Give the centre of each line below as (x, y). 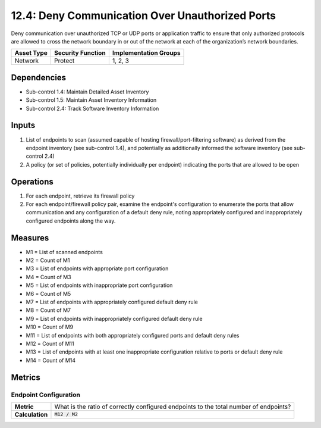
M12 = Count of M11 (50, 343)
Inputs (23, 125)
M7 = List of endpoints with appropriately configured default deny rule (112, 302)
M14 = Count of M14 (51, 360)
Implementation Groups (146, 53)
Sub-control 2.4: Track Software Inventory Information (92, 108)
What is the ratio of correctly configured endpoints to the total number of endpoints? (173, 407)
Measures (30, 238)
